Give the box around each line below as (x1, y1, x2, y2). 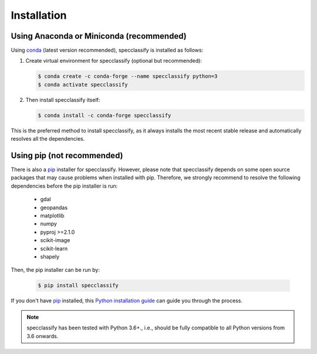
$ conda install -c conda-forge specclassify (38, 112, 171, 118)
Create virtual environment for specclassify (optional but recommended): (25, 57, 203, 64)
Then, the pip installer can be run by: (11, 267, 100, 274)
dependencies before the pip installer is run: (11, 182, 118, 189)
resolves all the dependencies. (11, 135, 85, 142)
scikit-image (40, 237, 70, 244)
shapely (40, 253, 60, 260)
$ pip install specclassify (38, 282, 119, 289)
